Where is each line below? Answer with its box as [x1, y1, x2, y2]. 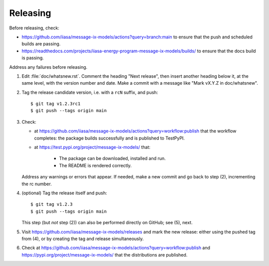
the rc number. [21, 181, 52, 187]
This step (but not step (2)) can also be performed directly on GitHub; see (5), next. [21, 220, 193, 226]
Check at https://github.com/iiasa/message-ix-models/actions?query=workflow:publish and [21, 245, 210, 251]
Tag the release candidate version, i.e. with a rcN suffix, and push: [21, 89, 158, 95]
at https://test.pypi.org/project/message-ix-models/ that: [34, 144, 150, 150]
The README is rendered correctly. [59, 162, 132, 168]
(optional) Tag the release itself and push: [21, 190, 107, 196]
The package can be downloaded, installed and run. [59, 155, 166, 161]
